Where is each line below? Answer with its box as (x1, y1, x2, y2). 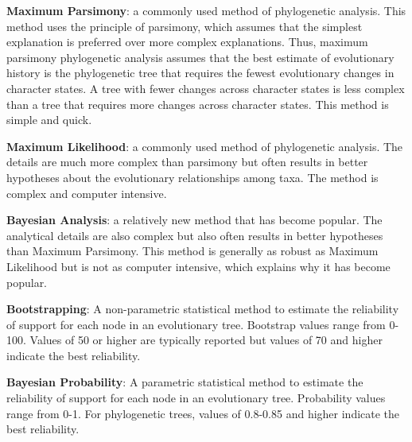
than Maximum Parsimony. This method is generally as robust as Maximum (6, 242, 379, 259)
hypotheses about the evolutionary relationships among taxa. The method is (6, 169, 379, 185)
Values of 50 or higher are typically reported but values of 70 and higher (29, 331, 383, 348)
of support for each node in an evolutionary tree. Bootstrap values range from (6, 316, 386, 332)
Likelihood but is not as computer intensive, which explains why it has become (6, 258, 391, 274)
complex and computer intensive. (6, 184, 167, 201)
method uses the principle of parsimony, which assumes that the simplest (6, 17, 363, 34)
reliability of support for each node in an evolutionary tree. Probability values (6, 390, 386, 406)
